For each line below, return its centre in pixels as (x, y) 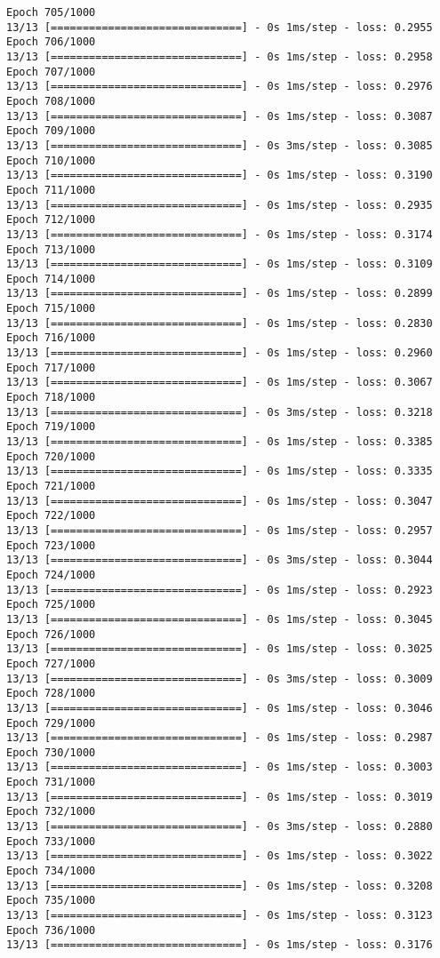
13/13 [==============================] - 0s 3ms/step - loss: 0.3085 (220, 145)
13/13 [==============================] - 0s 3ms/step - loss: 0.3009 (220, 679)
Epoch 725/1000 (51, 605)
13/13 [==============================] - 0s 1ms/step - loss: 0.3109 (220, 264)
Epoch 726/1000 (51, 634)
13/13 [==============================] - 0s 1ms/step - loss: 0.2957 (220, 530)
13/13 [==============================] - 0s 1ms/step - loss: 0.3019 (220, 797)
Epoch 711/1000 (51, 190)
